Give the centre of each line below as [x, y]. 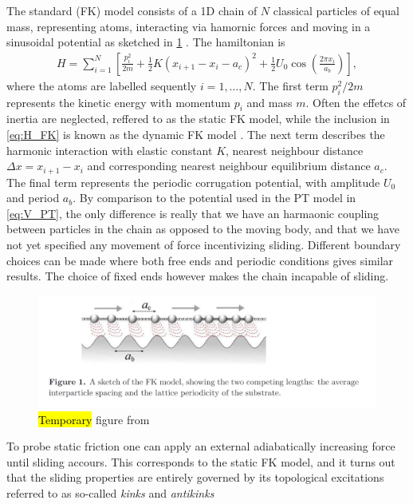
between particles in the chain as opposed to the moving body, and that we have [203, 229]
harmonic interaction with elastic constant [110, 150]
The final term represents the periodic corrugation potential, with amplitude [193, 182]
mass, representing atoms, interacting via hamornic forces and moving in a [189, 26]
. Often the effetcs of [356, 102]
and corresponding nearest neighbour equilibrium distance [229, 166]
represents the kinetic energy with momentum [119, 102]
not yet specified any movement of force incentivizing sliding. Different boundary [204, 245]
